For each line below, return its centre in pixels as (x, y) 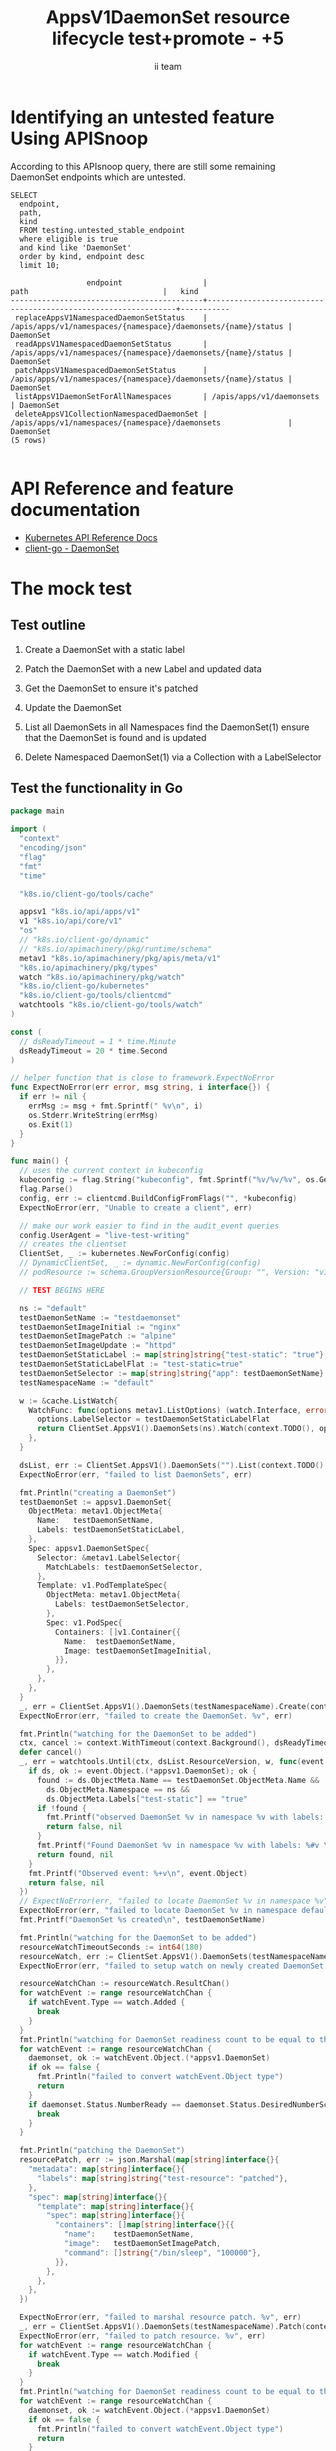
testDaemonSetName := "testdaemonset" (100, 1317)
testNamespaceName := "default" (87, 1382)
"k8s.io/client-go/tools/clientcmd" (95, 996)
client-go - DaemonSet (72, 548)
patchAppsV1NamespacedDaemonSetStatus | (111, 370)
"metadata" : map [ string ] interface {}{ (107, 2169)
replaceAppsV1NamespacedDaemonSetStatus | (111, 317)
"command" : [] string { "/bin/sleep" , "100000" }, (162, 2252)
